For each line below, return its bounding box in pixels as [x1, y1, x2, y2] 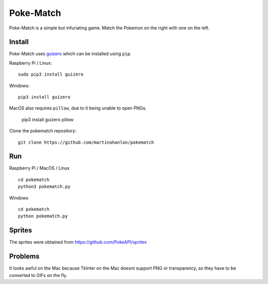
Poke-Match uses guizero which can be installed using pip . [9, 51, 132, 57]
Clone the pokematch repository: [9, 128, 76, 134]
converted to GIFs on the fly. [9, 272, 67, 278]
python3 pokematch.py [18, 184, 70, 189]
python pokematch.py [18, 213, 68, 219]
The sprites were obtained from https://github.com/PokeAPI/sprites [9, 239, 147, 245]
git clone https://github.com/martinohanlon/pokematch [18, 139, 154, 145]
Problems [9, 252, 40, 261]
